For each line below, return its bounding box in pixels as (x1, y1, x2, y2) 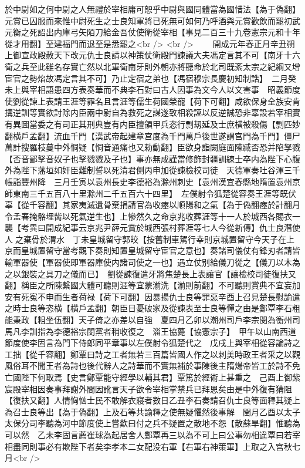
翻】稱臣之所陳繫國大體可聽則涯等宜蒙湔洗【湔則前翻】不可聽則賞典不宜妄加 (5, 279, 300, 291)
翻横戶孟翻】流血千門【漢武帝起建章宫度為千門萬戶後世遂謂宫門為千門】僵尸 (5, 129, 300, 142)
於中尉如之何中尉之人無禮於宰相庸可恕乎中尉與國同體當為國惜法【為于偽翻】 (5, 3, 300, 15)
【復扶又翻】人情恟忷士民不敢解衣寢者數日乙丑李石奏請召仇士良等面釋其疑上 (5, 394, 300, 406)
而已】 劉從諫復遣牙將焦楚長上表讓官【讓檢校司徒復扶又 (78, 267, 296, 280)
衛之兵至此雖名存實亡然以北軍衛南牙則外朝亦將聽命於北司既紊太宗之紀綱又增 (5, 60, 300, 72)
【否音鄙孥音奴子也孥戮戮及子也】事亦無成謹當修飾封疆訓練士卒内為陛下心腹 (5, 152, 300, 164)
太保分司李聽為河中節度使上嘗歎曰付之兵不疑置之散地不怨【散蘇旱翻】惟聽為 (5, 417, 300, 429)
